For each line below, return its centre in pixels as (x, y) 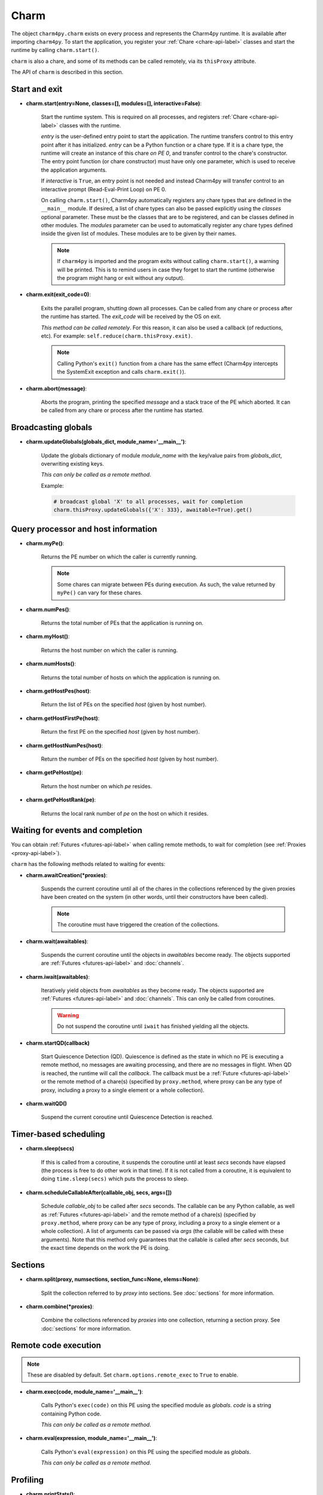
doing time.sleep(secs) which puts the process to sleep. (115, 1179)
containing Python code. (71, 1414)
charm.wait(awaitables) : (57, 941)
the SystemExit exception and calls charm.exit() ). (121, 372)
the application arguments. (74, 170)
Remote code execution (56, 1345)
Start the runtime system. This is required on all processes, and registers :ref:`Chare (144, 117)
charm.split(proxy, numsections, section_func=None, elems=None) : (113, 1279)
